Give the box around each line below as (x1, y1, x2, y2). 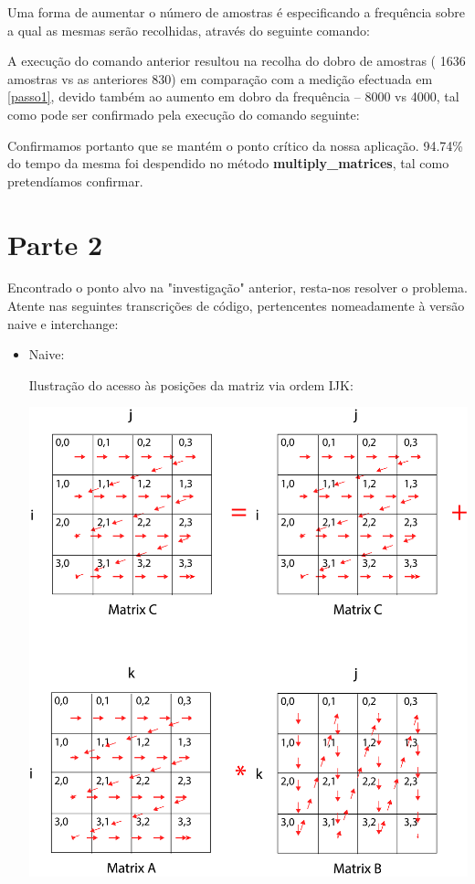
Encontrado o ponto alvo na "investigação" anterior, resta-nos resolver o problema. (7, 278, 468, 297)
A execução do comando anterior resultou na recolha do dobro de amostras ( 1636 (7, 51, 466, 70)
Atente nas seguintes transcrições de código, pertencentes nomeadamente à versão (7, 296, 465, 315)
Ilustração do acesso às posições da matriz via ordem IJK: (28, 375, 354, 394)
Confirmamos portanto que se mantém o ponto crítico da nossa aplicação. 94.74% (7, 135, 463, 154)
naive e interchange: (7, 314, 119, 333)
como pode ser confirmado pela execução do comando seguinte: (7, 104, 360, 123)
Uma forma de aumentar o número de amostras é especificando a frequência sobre (7, 3, 465, 21)
